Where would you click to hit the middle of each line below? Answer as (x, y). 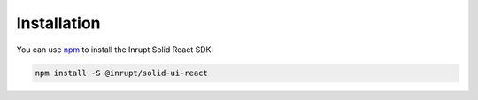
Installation (58, 23)
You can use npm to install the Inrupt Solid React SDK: (115, 50)
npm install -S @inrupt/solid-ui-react (121, 73)
